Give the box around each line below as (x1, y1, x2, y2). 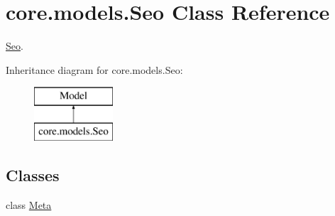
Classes (6, 163, 60, 185)
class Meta (6, 197, 52, 212)
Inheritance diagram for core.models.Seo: (6, 62, 183, 77)
